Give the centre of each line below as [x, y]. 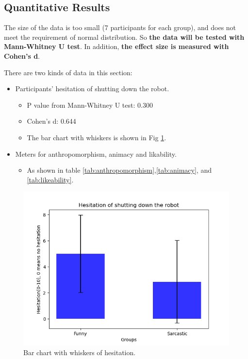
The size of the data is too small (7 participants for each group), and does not [120, 27]
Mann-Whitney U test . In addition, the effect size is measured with [116, 46]
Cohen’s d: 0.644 [51, 121]
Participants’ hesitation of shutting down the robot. [92, 89]
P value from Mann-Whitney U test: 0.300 [90, 105]
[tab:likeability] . [50, 179]
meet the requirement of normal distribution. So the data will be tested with [124, 37]
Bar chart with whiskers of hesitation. [80, 352]
